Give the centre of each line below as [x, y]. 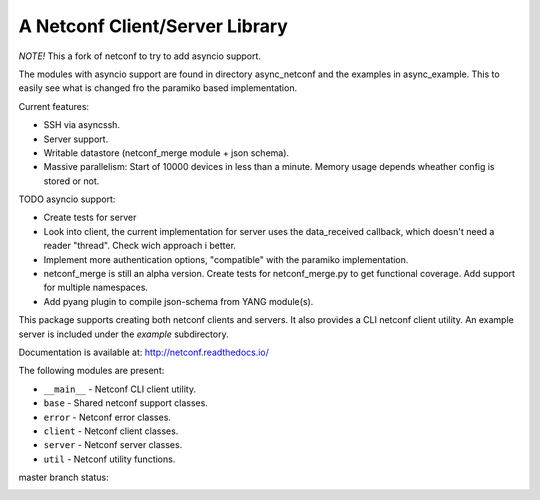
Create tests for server [90, 217]
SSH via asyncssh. [81, 125]
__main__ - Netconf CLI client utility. [120, 389]
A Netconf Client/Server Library [153, 26]
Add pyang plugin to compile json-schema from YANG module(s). [178, 301]
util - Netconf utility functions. [109, 459]
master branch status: [63, 477]
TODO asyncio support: [67, 199]
